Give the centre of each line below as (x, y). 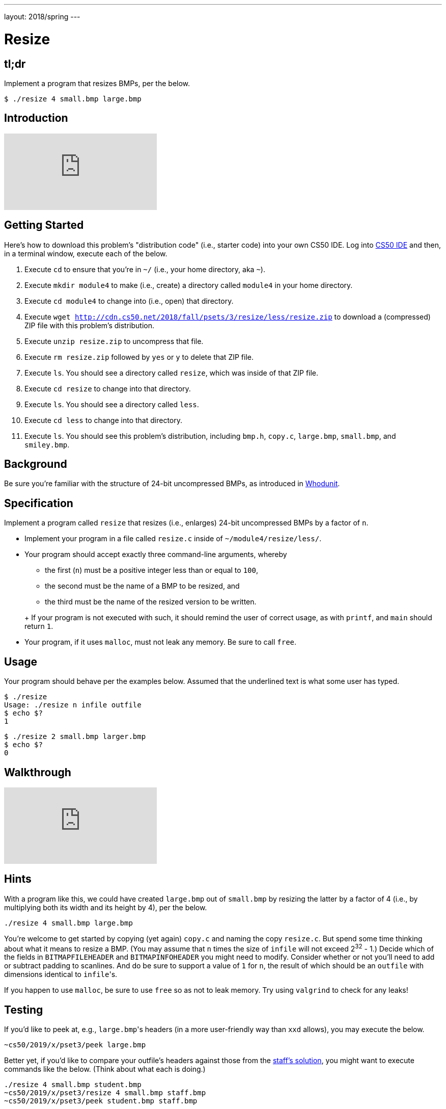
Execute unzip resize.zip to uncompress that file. (114, 341)
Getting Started (44, 225)
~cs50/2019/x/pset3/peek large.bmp (75, 1045)
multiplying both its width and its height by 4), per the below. (106, 907)
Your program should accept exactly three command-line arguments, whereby (156, 554)
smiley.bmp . (47, 444)
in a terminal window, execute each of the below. (86, 253)
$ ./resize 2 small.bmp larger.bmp (75, 737)
